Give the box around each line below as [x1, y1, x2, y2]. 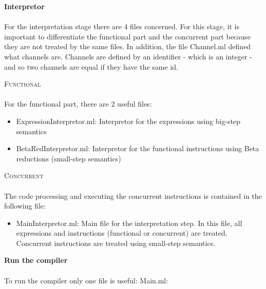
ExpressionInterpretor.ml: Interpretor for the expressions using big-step [16, 115, 241, 126]
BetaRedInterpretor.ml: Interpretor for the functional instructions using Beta [16, 143, 259, 154]
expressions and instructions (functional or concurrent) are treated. [16, 228, 227, 238]
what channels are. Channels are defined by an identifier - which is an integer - [4, 51, 252, 61]
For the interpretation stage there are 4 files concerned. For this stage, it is [4, 21, 239, 32]
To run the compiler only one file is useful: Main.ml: [4, 275, 168, 285]
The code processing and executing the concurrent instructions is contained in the [4, 190, 262, 201]
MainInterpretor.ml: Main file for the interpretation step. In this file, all [16, 217, 242, 228]
